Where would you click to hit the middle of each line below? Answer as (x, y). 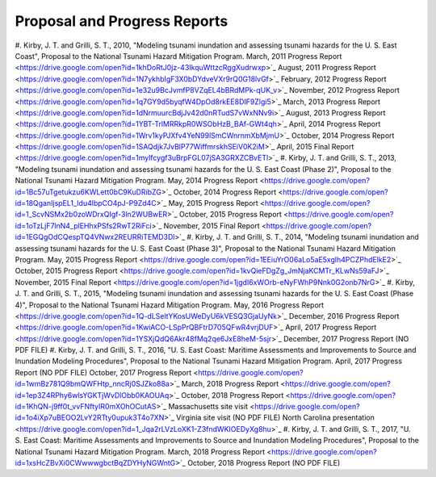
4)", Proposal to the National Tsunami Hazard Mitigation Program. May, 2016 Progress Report (170, 305)
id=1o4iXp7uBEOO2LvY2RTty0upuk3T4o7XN (90, 418)
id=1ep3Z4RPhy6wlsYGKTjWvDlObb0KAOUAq (92, 395)
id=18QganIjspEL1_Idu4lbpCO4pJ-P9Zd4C (86, 203)
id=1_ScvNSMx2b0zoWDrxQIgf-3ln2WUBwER (91, 215)
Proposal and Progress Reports (122, 21)
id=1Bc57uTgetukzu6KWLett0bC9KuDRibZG (88, 192)
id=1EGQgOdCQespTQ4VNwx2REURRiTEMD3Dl (95, 237)
